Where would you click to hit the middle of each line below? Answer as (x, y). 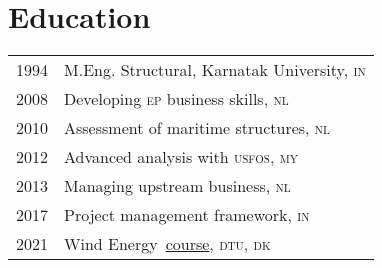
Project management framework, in (187, 215)
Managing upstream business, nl (177, 186)
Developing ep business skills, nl (176, 99)
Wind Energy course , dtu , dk (167, 244)
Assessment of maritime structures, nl (197, 128)
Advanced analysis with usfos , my (181, 157)
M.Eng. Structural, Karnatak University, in (215, 70)
